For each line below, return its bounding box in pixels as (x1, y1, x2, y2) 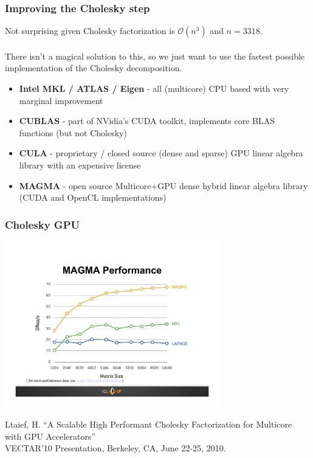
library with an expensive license (19, 158, 141, 171)
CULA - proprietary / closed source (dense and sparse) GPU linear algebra (19, 147, 303, 159)
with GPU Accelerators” (5, 429, 95, 442)
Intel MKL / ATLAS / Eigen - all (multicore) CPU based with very (19, 82, 289, 94)
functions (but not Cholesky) (19, 126, 127, 139)
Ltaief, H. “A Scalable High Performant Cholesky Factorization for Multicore (5, 418, 292, 431)
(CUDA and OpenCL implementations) (19, 191, 167, 204)
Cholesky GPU (5, 217, 80, 232)
